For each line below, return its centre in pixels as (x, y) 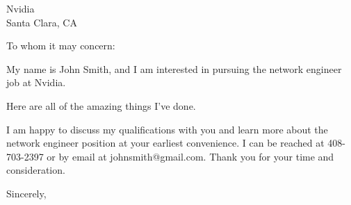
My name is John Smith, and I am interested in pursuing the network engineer (174, 68)
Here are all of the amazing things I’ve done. (101, 105)
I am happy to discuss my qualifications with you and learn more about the (167, 129)
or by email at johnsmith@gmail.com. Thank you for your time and (190, 156)
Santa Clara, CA (42, 22)
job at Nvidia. (36, 82)
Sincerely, (26, 193)
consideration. (36, 170)
